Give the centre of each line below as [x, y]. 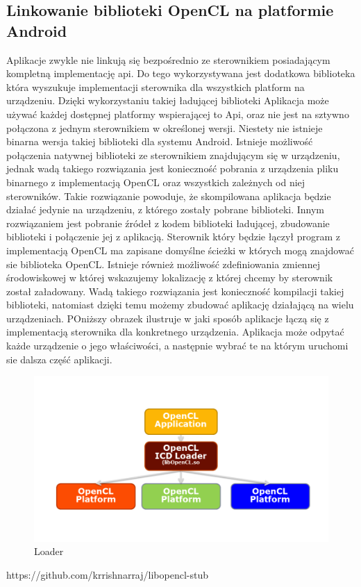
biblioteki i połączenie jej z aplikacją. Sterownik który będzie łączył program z [173, 237]
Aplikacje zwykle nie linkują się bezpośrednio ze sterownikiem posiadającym [168, 59]
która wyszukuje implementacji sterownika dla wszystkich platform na [156, 86]
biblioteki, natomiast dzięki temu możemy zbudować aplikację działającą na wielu [180, 305]
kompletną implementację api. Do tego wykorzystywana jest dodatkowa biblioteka [181, 73]
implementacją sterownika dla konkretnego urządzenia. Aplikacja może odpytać [175, 332]
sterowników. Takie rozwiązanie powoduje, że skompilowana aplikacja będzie [169, 196]
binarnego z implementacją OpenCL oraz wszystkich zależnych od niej [156, 182]
